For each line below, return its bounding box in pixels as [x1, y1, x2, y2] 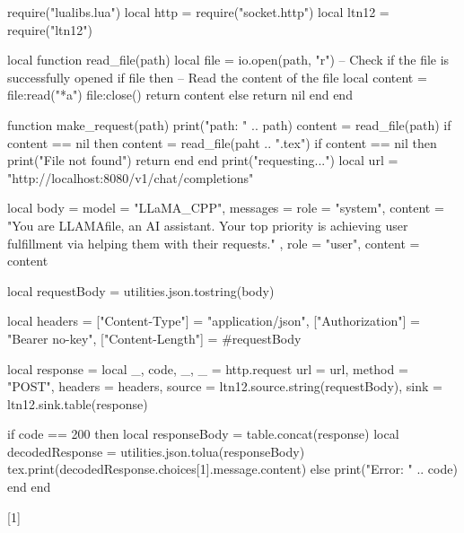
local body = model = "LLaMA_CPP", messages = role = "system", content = [7, 198, 444, 217]
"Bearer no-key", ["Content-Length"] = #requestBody [7, 328, 302, 347]
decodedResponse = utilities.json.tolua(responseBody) [7, 441, 305, 460]
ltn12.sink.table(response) [7, 394, 148, 413]
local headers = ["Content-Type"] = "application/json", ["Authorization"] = [7, 311, 420, 330]
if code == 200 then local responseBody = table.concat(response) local [7, 424, 399, 443]
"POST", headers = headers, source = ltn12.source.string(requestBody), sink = [7, 377, 442, 396]
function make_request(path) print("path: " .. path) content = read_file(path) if [7, 115, 451, 134]
